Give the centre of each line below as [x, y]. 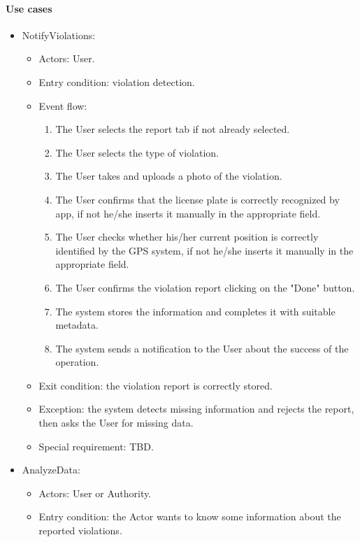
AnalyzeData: [51, 470]
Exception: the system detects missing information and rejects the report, [196, 409]
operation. [77, 362]
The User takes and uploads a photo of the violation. [169, 176]
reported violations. [80, 530]
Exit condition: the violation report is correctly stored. [156, 385]
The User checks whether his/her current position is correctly [187, 237]
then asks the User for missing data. [116, 423]
